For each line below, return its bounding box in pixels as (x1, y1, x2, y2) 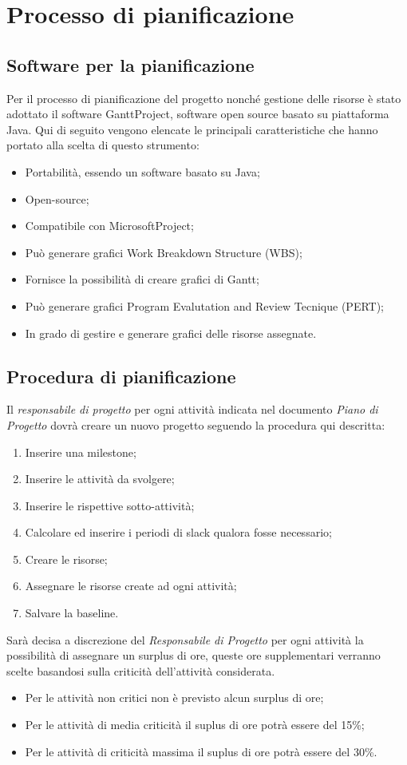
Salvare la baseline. (25, 604, 119, 621)
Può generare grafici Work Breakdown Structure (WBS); (25, 244, 302, 260)
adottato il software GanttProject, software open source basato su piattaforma (6, 105, 389, 122)
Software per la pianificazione (6, 52, 255, 77)
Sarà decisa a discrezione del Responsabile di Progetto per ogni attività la (6, 631, 364, 648)
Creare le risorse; (25, 550, 108, 567)
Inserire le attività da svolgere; (25, 470, 175, 487)
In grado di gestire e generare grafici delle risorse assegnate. (25, 324, 317, 341)
